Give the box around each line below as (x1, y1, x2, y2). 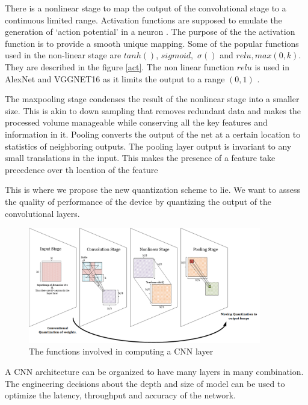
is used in (254, 60, 290, 73)
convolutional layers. (5, 207, 80, 219)
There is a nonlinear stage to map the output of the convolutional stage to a (5, 2, 286, 14)
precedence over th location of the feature (5, 163, 158, 175)
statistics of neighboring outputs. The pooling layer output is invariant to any (5, 139, 292, 152)
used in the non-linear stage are (5, 49, 122, 61)
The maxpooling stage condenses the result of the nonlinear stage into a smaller (5, 93, 300, 105)
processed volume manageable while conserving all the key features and (5, 116, 268, 129)
